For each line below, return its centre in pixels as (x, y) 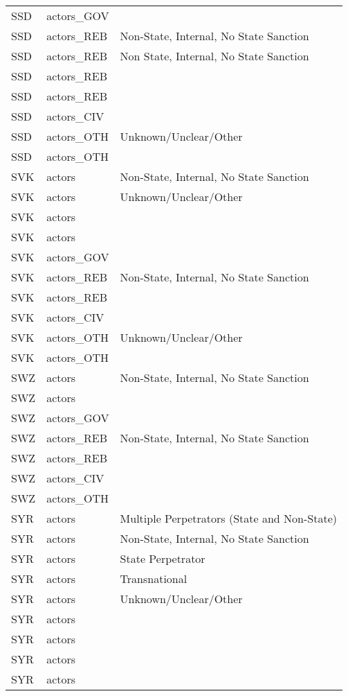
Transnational (154, 578)
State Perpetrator (163, 558)
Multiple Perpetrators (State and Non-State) (228, 518)
